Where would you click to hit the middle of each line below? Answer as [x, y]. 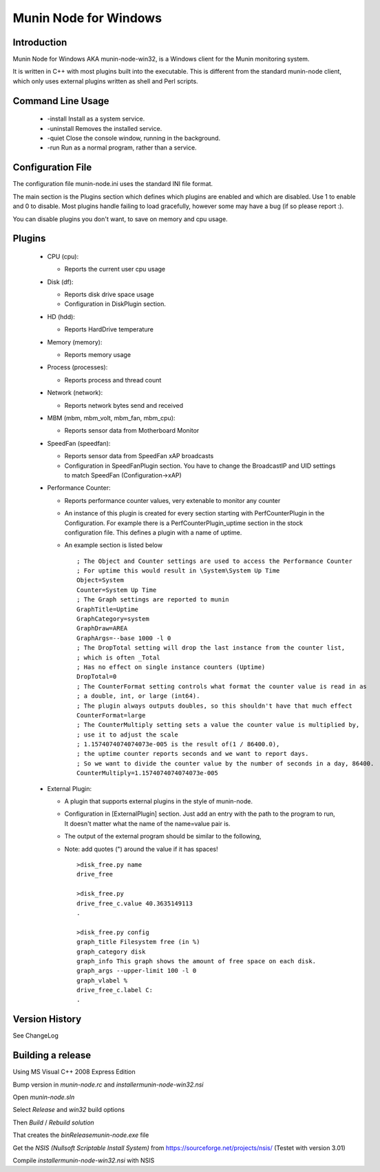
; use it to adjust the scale [128, 734]
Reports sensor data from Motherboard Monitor [132, 431]
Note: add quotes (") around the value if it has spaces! [141, 849]
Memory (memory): [75, 342]
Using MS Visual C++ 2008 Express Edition [74, 1072]
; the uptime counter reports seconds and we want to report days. [193, 754]
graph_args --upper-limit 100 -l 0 [137, 971]
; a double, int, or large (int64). [138, 696]
